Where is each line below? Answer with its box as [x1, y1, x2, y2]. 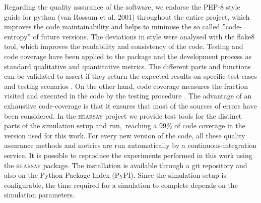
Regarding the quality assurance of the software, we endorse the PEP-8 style [4, 2, 240, 12]
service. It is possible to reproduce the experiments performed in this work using [4, 149, 252, 160]
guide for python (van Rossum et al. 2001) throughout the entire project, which [4, 11, 250, 22]
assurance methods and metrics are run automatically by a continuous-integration [4, 140, 257, 150]
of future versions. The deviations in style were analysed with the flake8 [33, 31, 255, 41]
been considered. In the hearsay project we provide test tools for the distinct [4, 110, 242, 121]
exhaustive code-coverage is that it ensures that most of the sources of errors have [4, 100, 257, 111]
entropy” [4, 31, 31, 41]
